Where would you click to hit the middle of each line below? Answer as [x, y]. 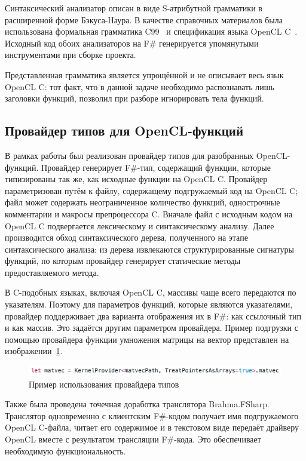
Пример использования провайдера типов [104, 384]
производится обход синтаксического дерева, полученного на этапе [126, 237]
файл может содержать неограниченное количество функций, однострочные [143, 202]
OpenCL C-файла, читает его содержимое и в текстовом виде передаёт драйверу [152, 427]
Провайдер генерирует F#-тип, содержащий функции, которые [156, 167]
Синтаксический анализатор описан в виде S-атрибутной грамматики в [134, 8]
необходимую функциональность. [65, 451]
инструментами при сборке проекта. [71, 55]
